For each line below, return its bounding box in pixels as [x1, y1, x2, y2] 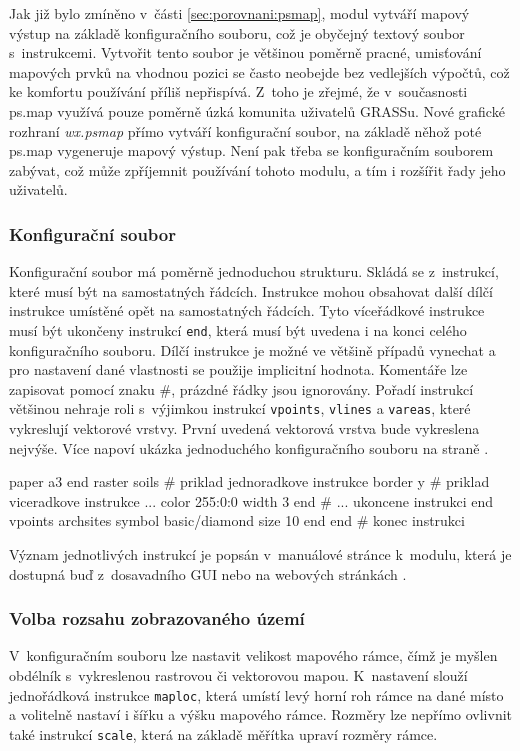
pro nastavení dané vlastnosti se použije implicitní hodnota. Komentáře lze [9, 359, 468, 380]
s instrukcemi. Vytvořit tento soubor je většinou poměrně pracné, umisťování [9, 42, 482, 63]
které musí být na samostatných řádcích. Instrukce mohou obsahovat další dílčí [9, 280, 493, 301]
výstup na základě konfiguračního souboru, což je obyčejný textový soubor [9, 22, 465, 43]
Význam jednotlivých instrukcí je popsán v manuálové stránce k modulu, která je [9, 544, 512, 564]
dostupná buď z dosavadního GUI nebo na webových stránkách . [9, 563, 407, 584]
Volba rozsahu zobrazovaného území [9, 606, 305, 631]
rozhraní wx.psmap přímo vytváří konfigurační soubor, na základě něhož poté [9, 120, 482, 141]
